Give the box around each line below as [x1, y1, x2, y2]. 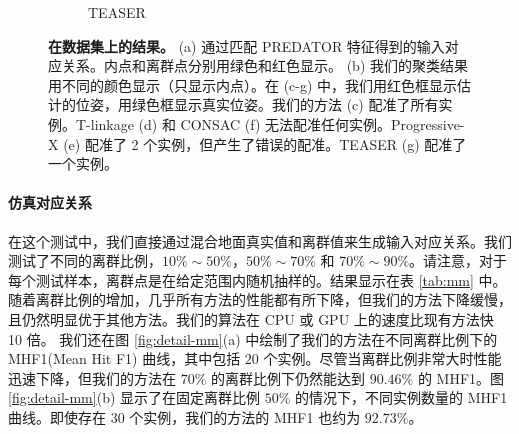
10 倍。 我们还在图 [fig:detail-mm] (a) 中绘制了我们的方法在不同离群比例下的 [8, 328, 498, 349]
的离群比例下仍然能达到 [211, 367, 366, 388]
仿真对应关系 [8, 192, 92, 213]
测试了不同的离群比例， [8, 250, 162, 271]
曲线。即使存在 [8, 406, 106, 427]
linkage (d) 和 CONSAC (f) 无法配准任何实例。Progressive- [90, 113, 465, 134]
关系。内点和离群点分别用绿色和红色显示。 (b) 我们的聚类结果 [61, 55, 468, 76]
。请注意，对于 [409, 250, 508, 271]
